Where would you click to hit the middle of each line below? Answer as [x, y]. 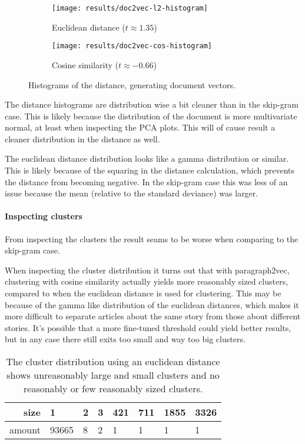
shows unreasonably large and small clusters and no [113, 375]
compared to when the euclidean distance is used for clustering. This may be [143, 293]
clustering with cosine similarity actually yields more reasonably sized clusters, [147, 281]
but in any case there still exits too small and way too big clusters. [125, 339]
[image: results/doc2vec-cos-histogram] [132, 46]
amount [25, 429]
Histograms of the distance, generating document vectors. [132, 84]
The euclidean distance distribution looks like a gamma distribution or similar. [147, 158]
